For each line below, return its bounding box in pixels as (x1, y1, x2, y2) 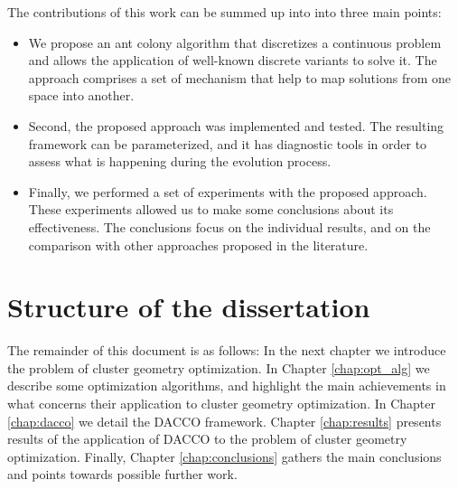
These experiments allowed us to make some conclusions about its (28, 200, 394, 219)
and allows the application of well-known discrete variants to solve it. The (28, 51, 437, 70)
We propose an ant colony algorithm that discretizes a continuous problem (28, 33, 442, 52)
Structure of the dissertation (7, 288, 370, 325)
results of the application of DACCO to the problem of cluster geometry (7, 429, 407, 448)
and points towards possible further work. (7, 465, 238, 484)
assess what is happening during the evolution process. (28, 152, 332, 171)
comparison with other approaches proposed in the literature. (28, 235, 369, 254)
